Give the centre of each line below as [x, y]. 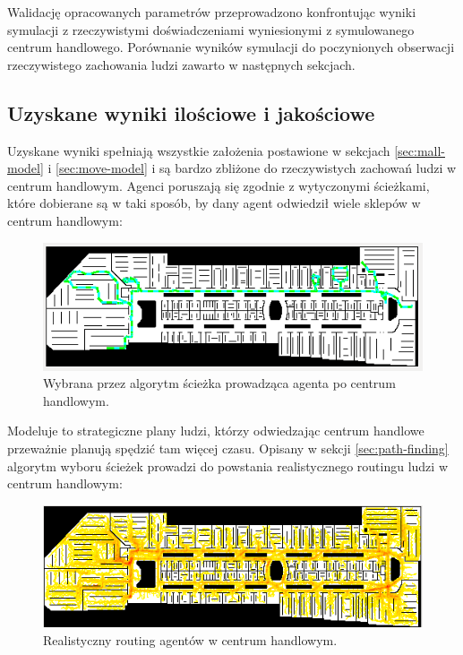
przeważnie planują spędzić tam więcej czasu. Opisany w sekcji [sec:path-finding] [228, 448]
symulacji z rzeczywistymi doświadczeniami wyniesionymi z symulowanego [211, 29]
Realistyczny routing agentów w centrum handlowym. [190, 639]
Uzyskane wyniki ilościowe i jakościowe [191, 112]
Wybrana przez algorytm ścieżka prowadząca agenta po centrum [219, 383]
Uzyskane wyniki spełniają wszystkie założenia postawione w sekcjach [199, 150]
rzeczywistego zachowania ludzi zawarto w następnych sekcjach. [181, 64]
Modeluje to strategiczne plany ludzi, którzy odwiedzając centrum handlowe [216, 431]
